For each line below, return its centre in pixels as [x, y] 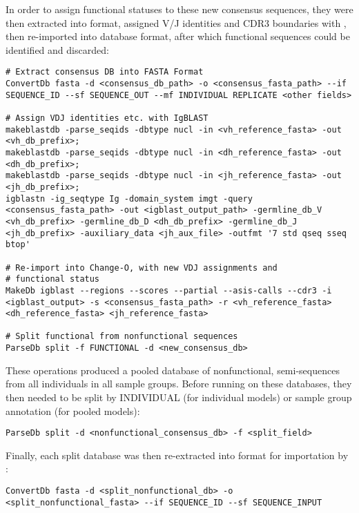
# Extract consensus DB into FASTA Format [105, 72]
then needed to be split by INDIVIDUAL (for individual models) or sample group [179, 397]
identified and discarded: [57, 49]
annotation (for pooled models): [73, 410]
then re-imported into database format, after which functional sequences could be [178, 36]
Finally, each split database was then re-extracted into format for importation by [177, 455]
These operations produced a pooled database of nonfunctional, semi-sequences [173, 370]
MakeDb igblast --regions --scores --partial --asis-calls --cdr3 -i [169, 290]
